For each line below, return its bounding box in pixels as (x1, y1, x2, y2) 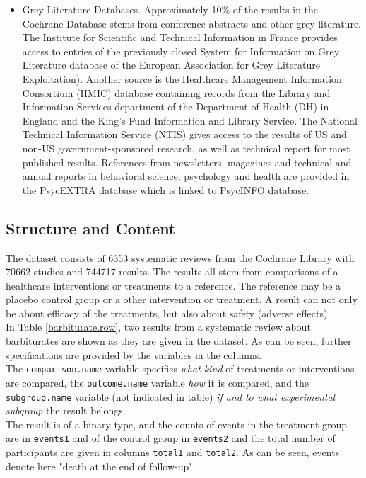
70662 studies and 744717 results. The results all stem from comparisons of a (6, 264, 338, 279)
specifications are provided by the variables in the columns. (6, 347, 262, 362)
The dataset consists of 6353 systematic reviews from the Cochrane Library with (6, 250, 355, 265)
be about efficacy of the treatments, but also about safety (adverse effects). (6, 305, 331, 320)
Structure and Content (6, 217, 176, 239)
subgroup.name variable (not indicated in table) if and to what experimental (6, 389, 336, 404)
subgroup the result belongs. (6, 403, 126, 418)
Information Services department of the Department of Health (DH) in (22, 99, 329, 114)
